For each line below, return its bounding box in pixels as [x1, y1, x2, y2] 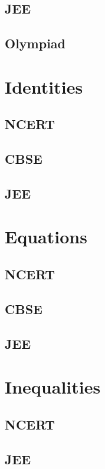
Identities [5, 74, 83, 98]
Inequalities [5, 375, 101, 399]
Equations [5, 224, 87, 249]
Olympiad [5, 34, 65, 52]
